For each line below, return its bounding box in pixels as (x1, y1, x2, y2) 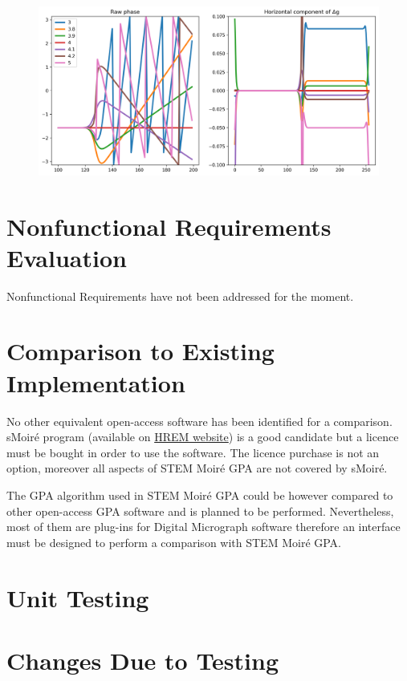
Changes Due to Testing (6, 643, 279, 676)
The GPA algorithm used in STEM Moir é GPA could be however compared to (6, 486, 393, 503)
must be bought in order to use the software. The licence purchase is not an (6, 444, 380, 460)
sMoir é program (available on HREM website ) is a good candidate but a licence (6, 428, 399, 445)
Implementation (6, 366, 185, 399)
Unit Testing (6, 581, 149, 614)
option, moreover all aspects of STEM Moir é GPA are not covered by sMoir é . (6, 460, 388, 476)
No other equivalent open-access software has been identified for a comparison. (6, 412, 393, 429)
